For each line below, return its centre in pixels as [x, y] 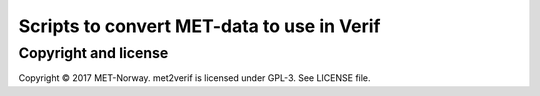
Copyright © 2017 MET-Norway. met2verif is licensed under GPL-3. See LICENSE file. [194, 78]
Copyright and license [93, 53]
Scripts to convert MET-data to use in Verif [199, 26]
